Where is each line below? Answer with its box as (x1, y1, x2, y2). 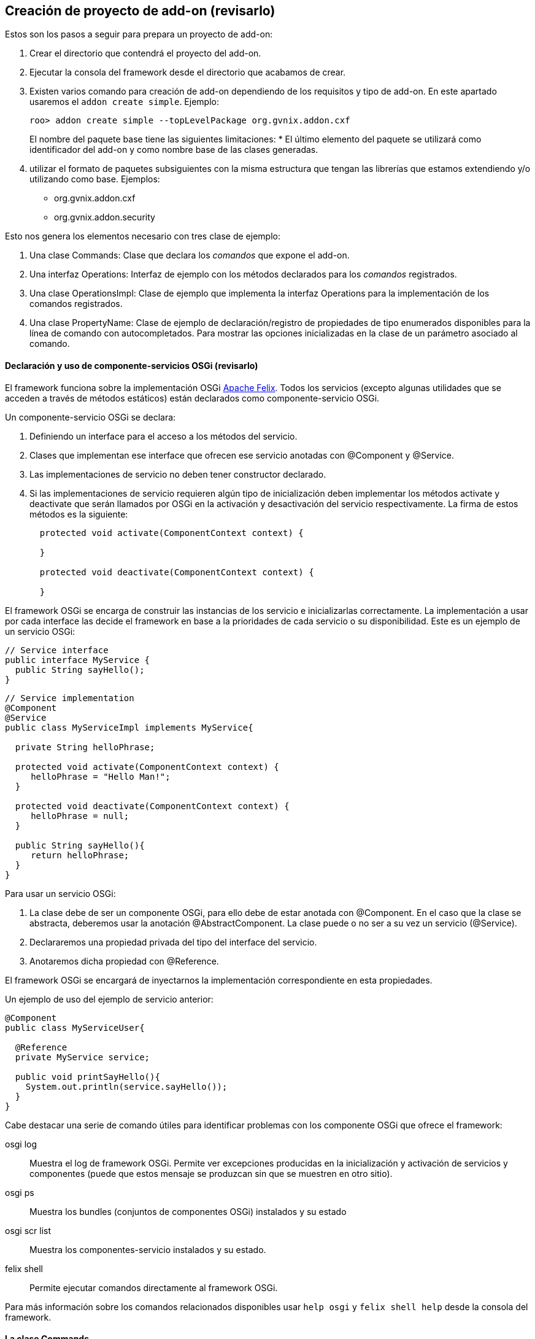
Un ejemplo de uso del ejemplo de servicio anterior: (5, 993, 214, 1004)
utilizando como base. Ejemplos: (29, 174, 160, 185)
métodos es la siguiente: (29, 508, 128, 519)
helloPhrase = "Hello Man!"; (31, 771, 171, 782)
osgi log (5, 1138, 37, 1149)
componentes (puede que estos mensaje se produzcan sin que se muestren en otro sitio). (29, 1168, 393, 1179)
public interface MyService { (5, 654, 150, 665)
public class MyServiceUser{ (5, 1022, 145, 1033)
